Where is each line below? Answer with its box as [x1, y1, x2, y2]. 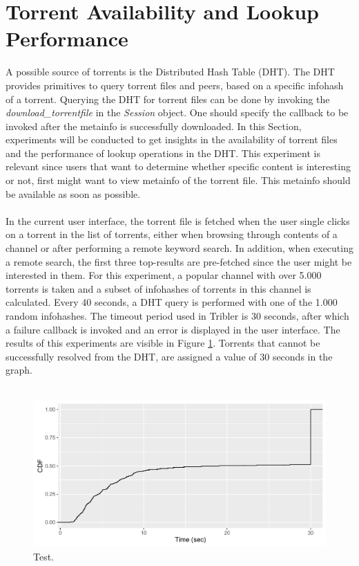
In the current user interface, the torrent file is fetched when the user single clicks [6, 213, 350, 228]
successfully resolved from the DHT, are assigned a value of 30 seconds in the [6, 349, 333, 363]
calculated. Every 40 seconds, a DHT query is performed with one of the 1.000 [6, 295, 338, 309]
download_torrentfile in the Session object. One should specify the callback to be [6, 105, 349, 120]
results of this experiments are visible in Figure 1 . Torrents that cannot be [6, 336, 320, 350]
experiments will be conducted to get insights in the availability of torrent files [6, 132, 338, 147]
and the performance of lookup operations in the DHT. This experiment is [6, 145, 320, 160]
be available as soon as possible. [6, 186, 141, 201]
